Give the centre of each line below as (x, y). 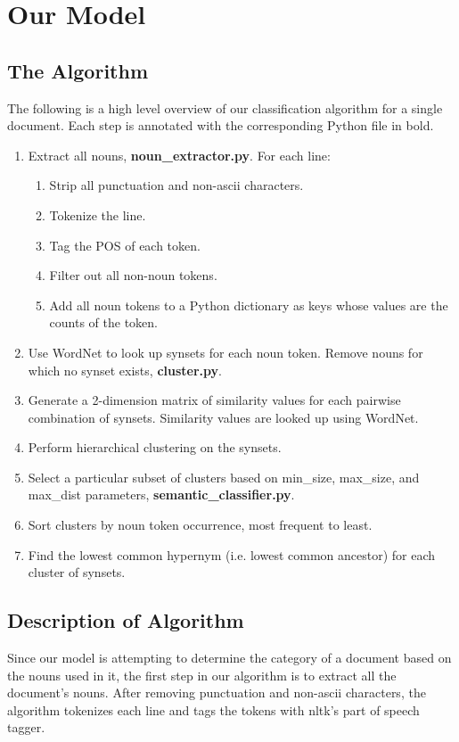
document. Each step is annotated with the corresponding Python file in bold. (221, 125)
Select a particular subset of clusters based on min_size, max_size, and (224, 477)
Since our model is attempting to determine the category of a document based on (229, 658)
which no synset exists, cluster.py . (125, 370)
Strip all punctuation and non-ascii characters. (176, 185)
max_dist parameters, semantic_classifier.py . (161, 495)
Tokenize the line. (98, 214)
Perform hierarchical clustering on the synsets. (155, 447)
